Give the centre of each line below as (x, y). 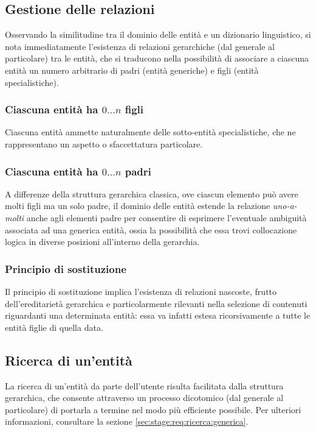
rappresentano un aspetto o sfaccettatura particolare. (104, 143)
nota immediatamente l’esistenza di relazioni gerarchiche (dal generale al (140, 46)
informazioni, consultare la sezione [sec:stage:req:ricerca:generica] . (127, 421)
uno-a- (285, 206)
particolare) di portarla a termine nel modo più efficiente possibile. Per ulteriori (153, 409)
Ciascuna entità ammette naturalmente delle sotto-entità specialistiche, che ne (150, 132)
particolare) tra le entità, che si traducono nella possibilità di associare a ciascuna (157, 58)
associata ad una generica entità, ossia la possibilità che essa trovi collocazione (151, 229)
